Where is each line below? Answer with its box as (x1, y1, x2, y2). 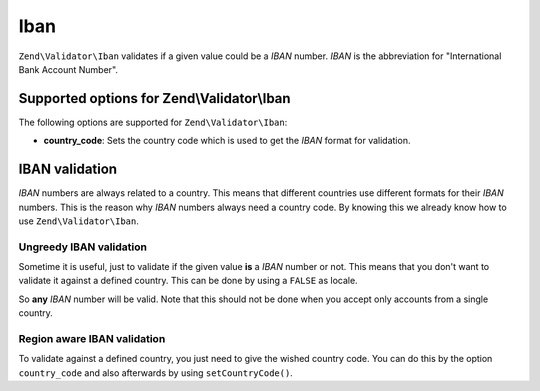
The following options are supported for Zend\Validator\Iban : (18, 116, 288, 128)
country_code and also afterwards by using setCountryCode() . (18, 366, 294, 379)
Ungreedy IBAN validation (18, 240, 147, 254)
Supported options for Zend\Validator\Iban (18, 90, 291, 107)
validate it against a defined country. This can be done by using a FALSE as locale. (18, 275, 359, 287)
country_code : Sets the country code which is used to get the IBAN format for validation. (43, 135, 411, 147)
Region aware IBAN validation (18, 332, 166, 345)
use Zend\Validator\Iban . (18, 215, 139, 227)
